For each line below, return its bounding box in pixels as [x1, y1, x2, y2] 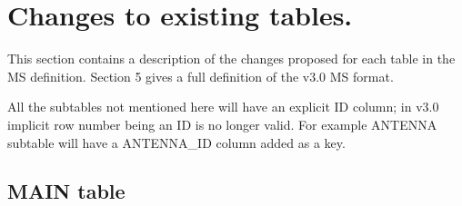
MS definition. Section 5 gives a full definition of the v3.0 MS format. [7, 66, 394, 85]
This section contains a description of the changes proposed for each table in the [7, 49, 456, 68]
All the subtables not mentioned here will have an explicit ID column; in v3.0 [7, 97, 439, 116]
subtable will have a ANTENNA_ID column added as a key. [7, 132, 346, 152]
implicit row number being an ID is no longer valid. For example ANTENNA [7, 114, 437, 133]
